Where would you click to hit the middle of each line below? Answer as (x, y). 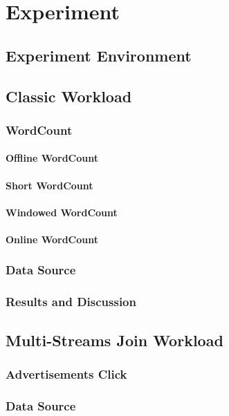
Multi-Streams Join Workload (114, 340)
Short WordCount (49, 185)
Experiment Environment (99, 55)
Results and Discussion (71, 302)
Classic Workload (69, 96)
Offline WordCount (52, 158)
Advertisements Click (66, 374)
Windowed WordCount (62, 212)
